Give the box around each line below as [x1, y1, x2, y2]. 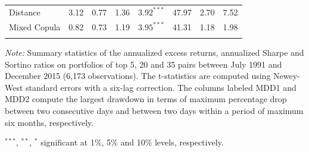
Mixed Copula [9, 20, 61, 33]
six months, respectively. [5, 116, 94, 128]
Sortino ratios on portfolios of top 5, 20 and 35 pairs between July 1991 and [5, 58, 282, 70]
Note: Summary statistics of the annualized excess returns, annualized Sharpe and [5, 46, 304, 58]
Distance [9, 5, 40, 18]
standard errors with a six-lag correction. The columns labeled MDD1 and [26, 81, 296, 93]
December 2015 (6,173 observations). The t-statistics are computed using [5, 69, 271, 82]
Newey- [273, 69, 300, 82]
